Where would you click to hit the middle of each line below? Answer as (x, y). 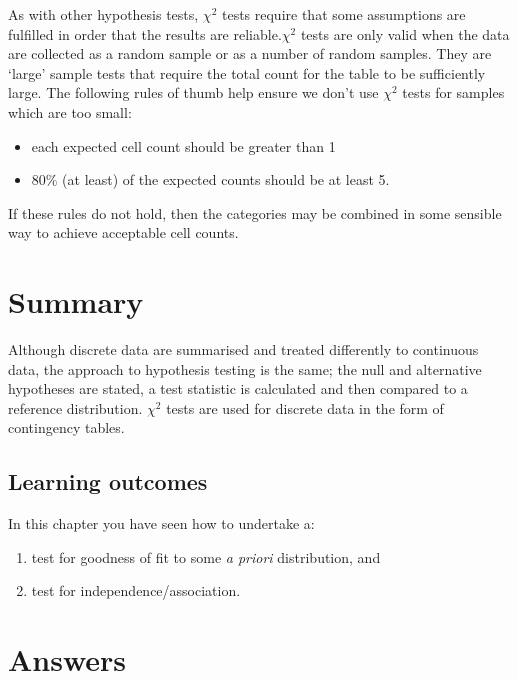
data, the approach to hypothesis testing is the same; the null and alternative (245, 368)
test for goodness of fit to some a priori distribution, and (206, 556)
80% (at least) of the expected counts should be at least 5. (210, 179)
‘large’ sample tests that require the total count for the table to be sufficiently (247, 72)
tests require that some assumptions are (343, 14)
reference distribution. (75, 407)
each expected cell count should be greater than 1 (183, 145)
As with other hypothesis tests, (103, 14)
